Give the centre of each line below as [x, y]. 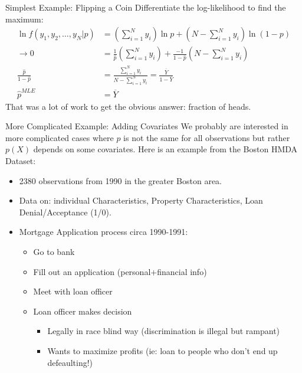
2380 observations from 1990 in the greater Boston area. [121, 180]
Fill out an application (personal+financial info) [120, 271]
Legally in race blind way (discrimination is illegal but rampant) [164, 331]
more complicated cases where [60, 137]
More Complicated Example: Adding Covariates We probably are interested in [147, 126]
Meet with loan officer [73, 291]
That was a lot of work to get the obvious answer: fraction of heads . [128, 106]
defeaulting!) [70, 362]
